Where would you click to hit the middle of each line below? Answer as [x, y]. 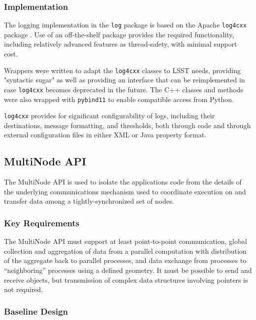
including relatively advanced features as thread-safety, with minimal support [121, 44]
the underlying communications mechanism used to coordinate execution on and [125, 191]
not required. [24, 289]
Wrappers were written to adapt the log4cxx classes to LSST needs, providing [123, 70]
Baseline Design [36, 311]
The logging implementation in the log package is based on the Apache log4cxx [125, 25]
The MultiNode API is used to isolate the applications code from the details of [123, 182]
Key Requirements [42, 223]
